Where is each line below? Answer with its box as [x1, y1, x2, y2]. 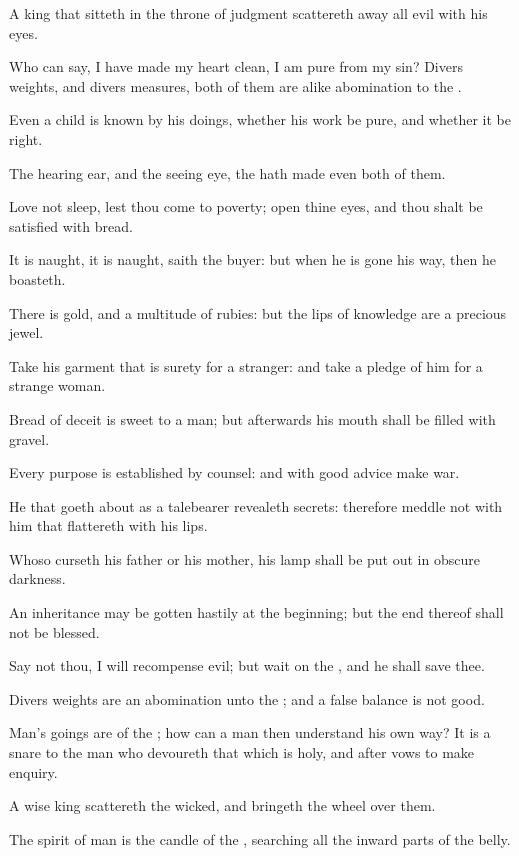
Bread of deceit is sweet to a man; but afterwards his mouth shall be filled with [9, 408, 496, 429]
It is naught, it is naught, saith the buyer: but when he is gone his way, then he [9, 249, 496, 270]
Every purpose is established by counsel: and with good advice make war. [9, 462, 460, 483]
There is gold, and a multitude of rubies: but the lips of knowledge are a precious [9, 302, 507, 323]
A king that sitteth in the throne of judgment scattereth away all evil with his [9, 3, 488, 23]
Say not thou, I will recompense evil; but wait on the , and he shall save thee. [9, 655, 485, 676]
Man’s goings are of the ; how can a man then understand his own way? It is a [9, 722, 491, 743]
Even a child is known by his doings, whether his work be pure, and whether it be [9, 109, 511, 130]
